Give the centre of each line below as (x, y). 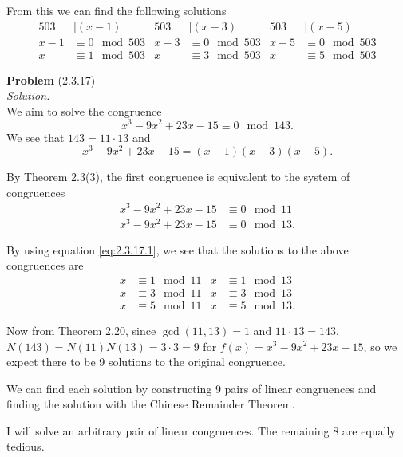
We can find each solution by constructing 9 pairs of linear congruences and (192, 388)
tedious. (26, 446)
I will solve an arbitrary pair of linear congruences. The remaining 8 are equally (201, 430)
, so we (380, 346)
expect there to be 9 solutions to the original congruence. (146, 362)
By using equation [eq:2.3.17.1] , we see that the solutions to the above (178, 249)
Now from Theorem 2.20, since (81, 330)
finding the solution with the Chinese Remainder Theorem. (151, 404)
